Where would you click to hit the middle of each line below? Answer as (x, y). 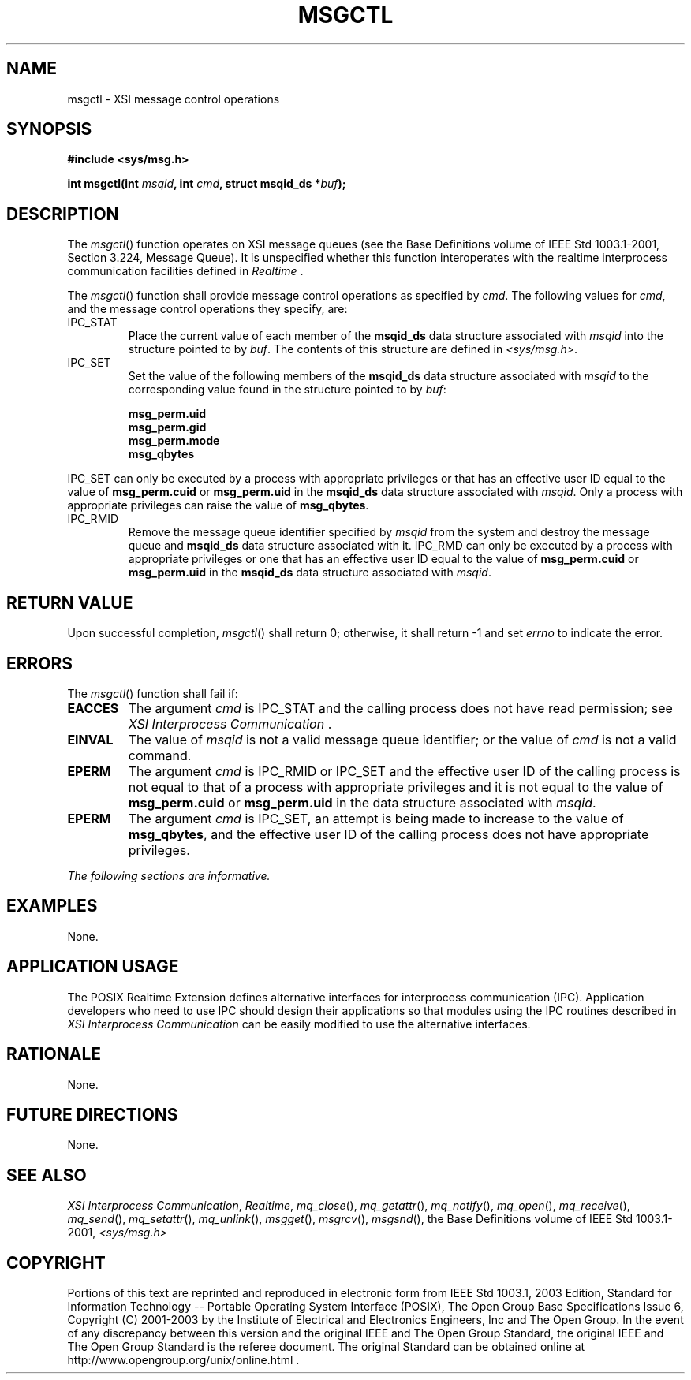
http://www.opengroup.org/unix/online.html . (183, 1360)
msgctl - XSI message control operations (174, 99)
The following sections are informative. (169, 875)
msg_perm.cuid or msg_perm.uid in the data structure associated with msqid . (362, 802)
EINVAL (90, 739)
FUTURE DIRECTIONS (92, 1114)
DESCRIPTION (63, 214)
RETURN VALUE (70, 602)
